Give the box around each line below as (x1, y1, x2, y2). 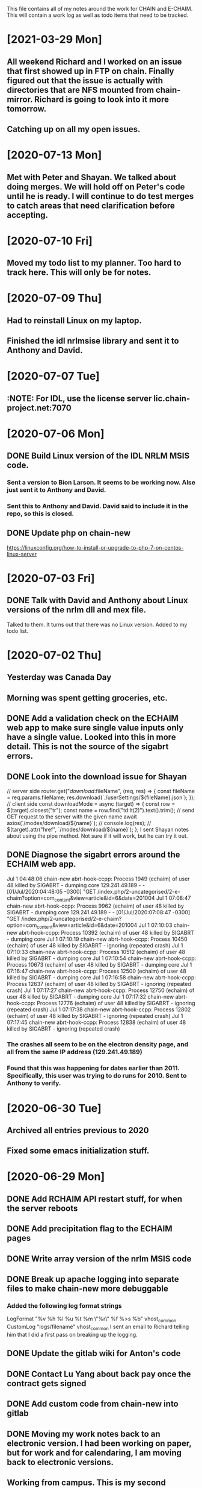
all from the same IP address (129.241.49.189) (7, 1048, 143, 1056)
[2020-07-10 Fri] (7, 234, 93, 248)
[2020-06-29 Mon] (7, 1170, 105, 1184)
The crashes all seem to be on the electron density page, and (7, 1040, 189, 1049)
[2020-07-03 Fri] (7, 572, 95, 585)
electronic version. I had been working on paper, (7, 1438, 192, 1448)
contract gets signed (7, 1378, 87, 1389)
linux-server (7, 550, 37, 557)
